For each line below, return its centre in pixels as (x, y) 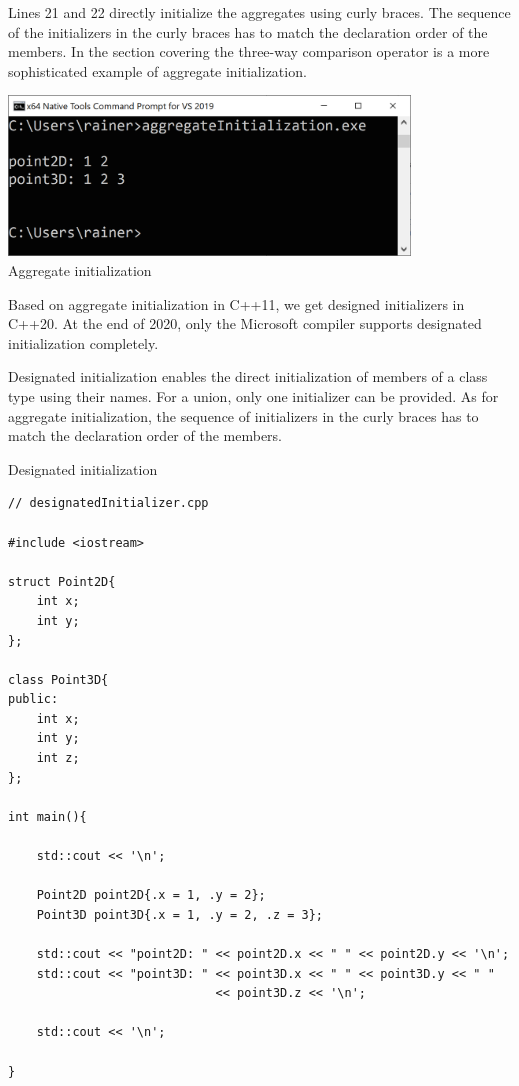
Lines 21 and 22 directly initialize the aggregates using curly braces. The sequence (259, 12)
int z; (58, 758)
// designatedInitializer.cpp (108, 503)
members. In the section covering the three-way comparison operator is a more (249, 51)
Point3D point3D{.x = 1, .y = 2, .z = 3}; (179, 914)
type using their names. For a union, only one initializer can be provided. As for (253, 395)
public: (33, 699)
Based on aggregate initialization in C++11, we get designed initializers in (236, 303)
